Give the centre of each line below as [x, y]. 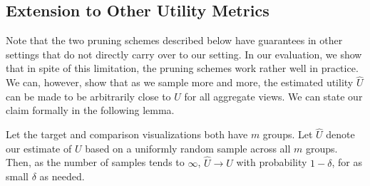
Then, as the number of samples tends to [95, 162]
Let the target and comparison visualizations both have [127, 134]
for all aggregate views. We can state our [273, 96]
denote [340, 134]
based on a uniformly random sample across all [188, 148]
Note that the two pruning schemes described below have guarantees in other [174, 40]
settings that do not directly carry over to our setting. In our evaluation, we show [184, 54]
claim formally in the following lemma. [90, 110]
